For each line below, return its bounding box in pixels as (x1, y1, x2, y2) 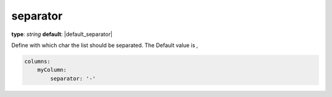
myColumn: (37, 66, 67, 73)
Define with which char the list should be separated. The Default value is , (11, 41, 199, 49)
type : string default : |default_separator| (11, 31, 113, 38)
